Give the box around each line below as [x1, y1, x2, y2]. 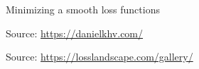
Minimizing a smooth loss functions [6, 2, 160, 16]
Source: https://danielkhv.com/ [6, 25, 144, 40]
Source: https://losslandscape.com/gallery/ [6, 49, 193, 64]
